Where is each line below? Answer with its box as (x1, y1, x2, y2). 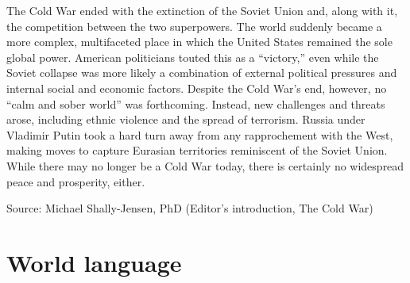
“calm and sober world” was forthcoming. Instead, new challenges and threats (6, 95, 385, 112)
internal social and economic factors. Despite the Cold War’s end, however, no (6, 79, 387, 96)
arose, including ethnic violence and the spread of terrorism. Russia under (6, 111, 366, 128)
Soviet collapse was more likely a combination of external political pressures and (6, 64, 397, 81)
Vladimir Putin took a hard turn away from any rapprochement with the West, (6, 126, 393, 143)
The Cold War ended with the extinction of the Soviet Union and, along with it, (6, 2, 398, 18)
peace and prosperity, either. (6, 173, 145, 189)
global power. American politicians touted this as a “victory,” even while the (6, 48, 379, 65)
